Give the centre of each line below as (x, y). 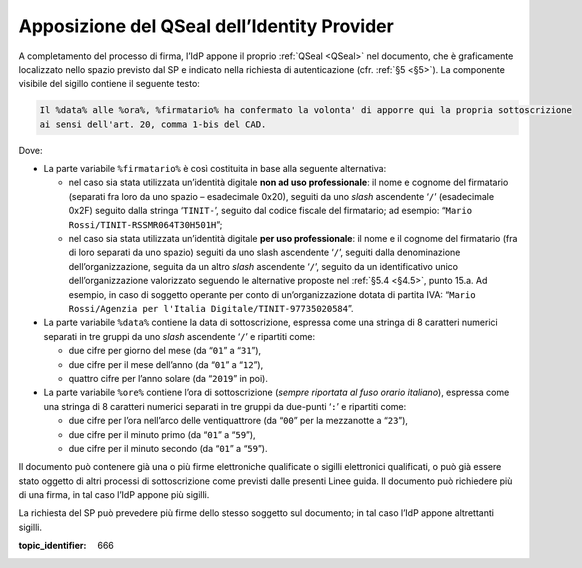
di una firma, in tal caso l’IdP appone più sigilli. (114, 495)
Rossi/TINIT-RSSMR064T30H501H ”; (145, 224)
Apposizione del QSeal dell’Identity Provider (206, 26)
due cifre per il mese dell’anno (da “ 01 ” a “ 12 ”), (166, 364)
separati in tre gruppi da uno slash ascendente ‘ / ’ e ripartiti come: (179, 336)
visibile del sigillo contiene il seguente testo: (109, 84)
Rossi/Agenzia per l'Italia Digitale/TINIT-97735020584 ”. (211, 308)
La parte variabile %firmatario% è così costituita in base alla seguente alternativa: (215, 169)
